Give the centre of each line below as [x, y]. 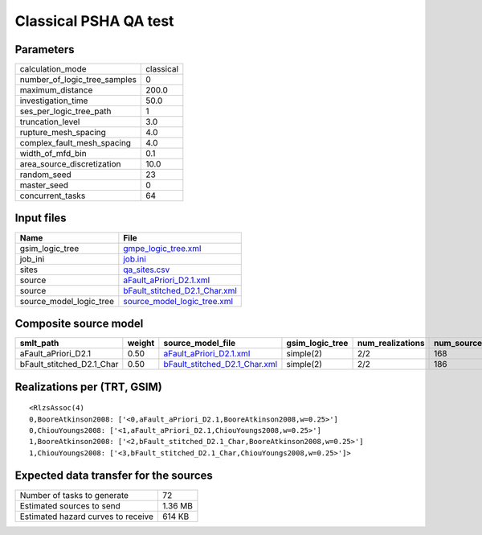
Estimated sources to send [70, 505]
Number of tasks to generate [74, 495]
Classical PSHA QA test [94, 21]
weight [141, 344]
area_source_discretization [70, 164]
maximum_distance [56, 90]
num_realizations [391, 344]
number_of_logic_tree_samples [78, 80]
